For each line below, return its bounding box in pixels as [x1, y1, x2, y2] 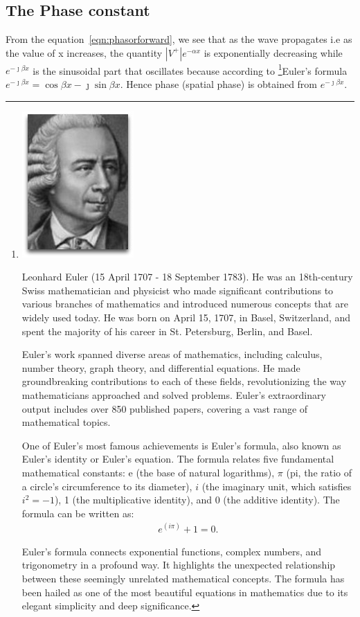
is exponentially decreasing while [204, 45, 343, 60]
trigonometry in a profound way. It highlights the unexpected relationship [21, 557, 336, 572]
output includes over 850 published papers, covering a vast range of [21, 401, 308, 415]
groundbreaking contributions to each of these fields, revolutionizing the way [21, 374, 347, 388]
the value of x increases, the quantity [6, 45, 163, 60]
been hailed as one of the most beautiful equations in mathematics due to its [21, 584, 348, 599]
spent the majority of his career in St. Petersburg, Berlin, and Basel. [21, 323, 313, 338]
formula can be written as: [21, 506, 134, 520]
